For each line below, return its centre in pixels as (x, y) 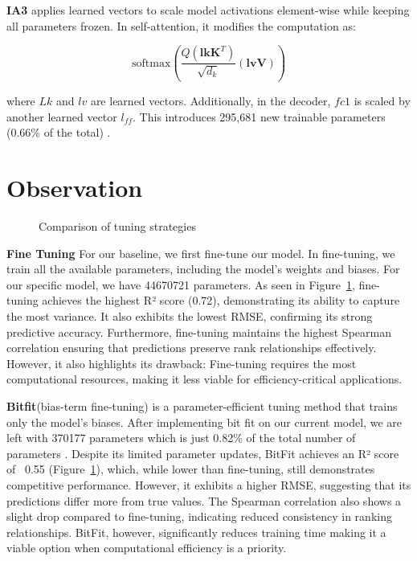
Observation (75, 188)
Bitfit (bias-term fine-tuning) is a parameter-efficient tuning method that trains (202, 405)
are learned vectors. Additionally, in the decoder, (211, 101)
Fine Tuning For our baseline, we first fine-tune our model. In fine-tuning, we (201, 253)
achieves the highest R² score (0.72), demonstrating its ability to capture (221, 300)
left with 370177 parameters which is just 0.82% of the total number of (181, 438)
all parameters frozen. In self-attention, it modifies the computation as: (181, 25)
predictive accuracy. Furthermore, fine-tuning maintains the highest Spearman (199, 332)
